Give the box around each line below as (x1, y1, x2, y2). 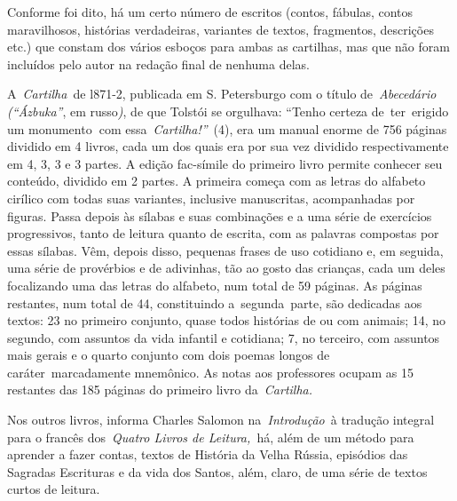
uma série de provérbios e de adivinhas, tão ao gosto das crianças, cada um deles (7, 258, 445, 277)
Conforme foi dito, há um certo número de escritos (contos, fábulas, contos (7, 3, 414, 20)
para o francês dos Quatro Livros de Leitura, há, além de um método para (7, 427, 414, 446)
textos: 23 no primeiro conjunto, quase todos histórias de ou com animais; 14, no (7, 311, 446, 330)
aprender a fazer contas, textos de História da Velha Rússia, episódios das (7, 445, 408, 464)
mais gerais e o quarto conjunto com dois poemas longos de (7, 346, 330, 364)
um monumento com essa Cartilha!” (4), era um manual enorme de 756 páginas (7, 119, 447, 138)
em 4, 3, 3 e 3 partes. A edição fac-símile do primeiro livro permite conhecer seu (7, 154, 443, 172)
